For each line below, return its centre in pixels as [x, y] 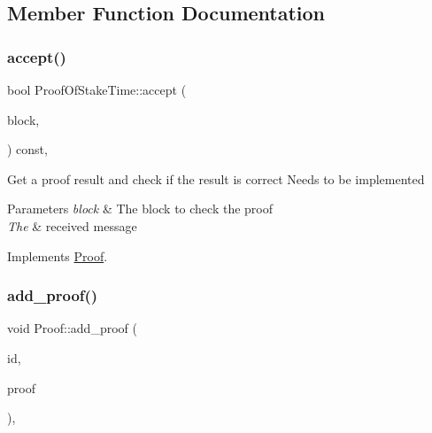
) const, [27, 149]
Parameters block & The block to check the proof [140, 209]
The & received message [72, 225]
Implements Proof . [58, 255]
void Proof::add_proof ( [72, 328]
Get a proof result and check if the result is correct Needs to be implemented [216, 178]
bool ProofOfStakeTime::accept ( [97, 89]
